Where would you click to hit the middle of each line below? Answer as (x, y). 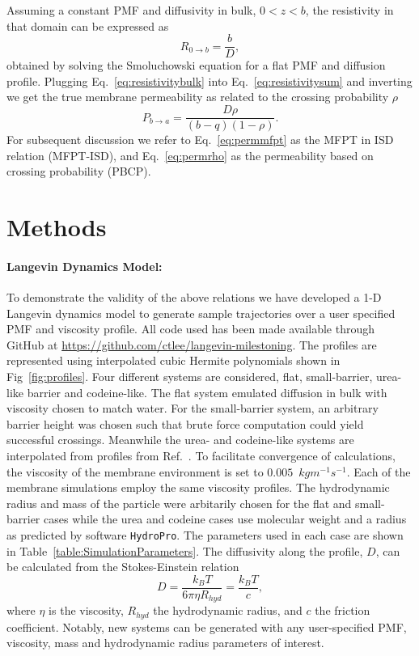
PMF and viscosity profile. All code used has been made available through (191, 329)
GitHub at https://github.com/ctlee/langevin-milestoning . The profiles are (192, 344)
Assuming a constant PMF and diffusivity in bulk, (131, 10)
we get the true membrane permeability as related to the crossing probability (198, 97)
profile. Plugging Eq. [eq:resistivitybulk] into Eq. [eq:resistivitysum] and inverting (209, 80)
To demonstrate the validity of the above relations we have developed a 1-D (194, 297)
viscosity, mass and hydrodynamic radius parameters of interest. (165, 643)
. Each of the (379, 471)
